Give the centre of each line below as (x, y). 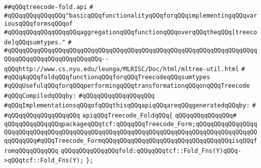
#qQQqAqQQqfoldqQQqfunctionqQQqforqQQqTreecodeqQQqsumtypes (107, 77)
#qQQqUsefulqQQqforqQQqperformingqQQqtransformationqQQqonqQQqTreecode (127, 86)
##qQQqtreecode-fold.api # (49, 7)
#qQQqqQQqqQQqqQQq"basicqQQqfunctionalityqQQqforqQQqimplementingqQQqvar (131, 15)
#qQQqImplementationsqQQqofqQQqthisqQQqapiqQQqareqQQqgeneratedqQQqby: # (130, 106)
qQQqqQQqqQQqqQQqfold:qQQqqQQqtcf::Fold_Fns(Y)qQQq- (151, 151)
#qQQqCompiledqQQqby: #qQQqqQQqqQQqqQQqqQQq (80, 96)
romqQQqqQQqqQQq (31, 151)
